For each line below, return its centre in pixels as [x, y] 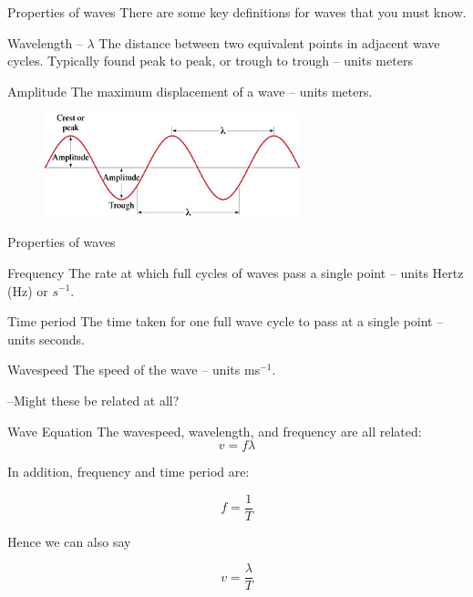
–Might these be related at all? [93, 400]
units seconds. [46, 339]
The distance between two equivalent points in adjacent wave [269, 42]
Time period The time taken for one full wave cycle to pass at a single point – [226, 321]
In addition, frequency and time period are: [129, 472]
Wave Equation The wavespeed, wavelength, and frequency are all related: [215, 431]
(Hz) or [28, 290]
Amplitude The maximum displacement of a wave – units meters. [190, 91]
